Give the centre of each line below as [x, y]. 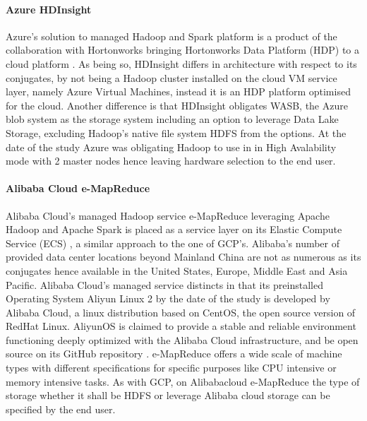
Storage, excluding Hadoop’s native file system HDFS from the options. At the [176, 132]
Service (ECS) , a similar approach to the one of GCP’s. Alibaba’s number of [173, 243]
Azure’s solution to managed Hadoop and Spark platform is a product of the [172, 36]
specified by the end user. [61, 409]
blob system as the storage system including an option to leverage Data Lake [172, 119]
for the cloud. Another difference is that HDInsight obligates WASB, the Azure [177, 105]
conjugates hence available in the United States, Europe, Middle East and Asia [177, 270]
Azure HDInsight [49, 9]
